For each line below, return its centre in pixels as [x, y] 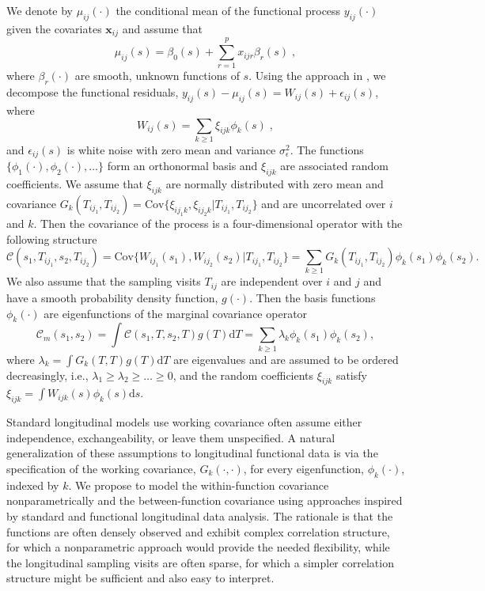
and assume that [162, 28]
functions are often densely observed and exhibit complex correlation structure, [198, 531]
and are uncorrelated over [324, 203]
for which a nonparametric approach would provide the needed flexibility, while [198, 547]
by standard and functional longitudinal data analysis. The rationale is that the [200, 515]
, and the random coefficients [243, 375]
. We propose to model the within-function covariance [199, 485]
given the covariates [54, 28]
